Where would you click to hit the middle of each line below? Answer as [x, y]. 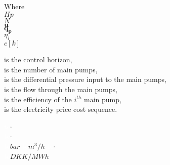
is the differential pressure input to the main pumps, [85, 79]
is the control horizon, [38, 59]
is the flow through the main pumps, [61, 89]
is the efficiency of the [38, 99]
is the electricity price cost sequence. [61, 109]
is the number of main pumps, [51, 69]
